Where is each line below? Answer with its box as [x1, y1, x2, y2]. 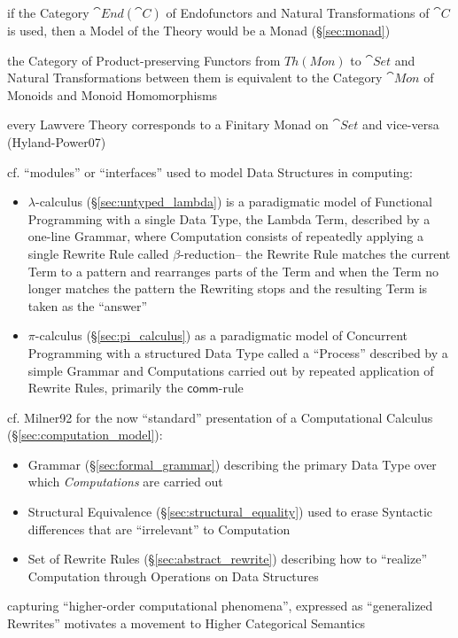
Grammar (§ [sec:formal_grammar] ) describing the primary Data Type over [27, 455, 437, 473]
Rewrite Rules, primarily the [27, 378, 183, 397]
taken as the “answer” [27, 296, 148, 315]
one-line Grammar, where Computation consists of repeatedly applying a [27, 227, 423, 245]
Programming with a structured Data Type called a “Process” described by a [27, 343, 448, 362]
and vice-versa [361, 115, 439, 134]
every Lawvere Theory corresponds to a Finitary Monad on [7, 115, 329, 134]
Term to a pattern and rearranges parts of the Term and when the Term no [27, 261, 439, 280]
